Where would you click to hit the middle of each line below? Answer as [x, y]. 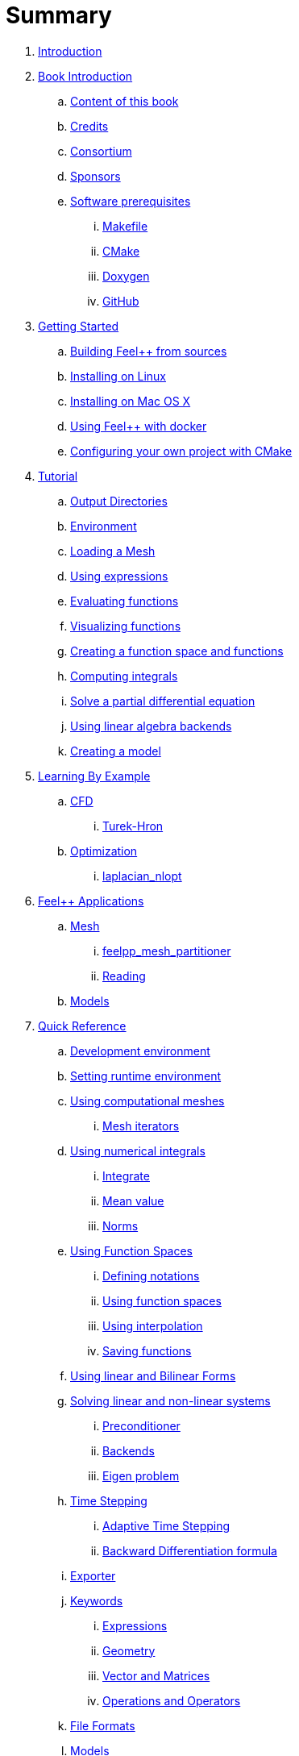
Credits [89, 126]
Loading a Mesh [113, 551]
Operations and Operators [172, 1700]
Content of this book [125, 101]
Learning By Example [94, 776]
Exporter [93, 1575]
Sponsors [96, 176]
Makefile [125, 226]
